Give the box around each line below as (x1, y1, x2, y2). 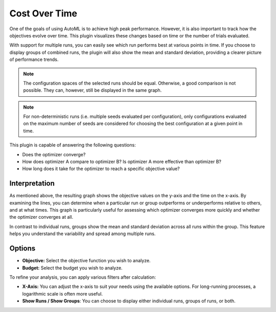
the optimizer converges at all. (9, 214, 74, 220)
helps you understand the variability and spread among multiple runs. (9, 231, 156, 237)
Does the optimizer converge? (22, 151, 86, 157)
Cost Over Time (9, 8, 78, 19)
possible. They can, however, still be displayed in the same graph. (23, 87, 162, 93)
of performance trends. (9, 56, 59, 63)
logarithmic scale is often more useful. (22, 290, 103, 297)
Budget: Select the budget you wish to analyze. (22, 264, 123, 271)
